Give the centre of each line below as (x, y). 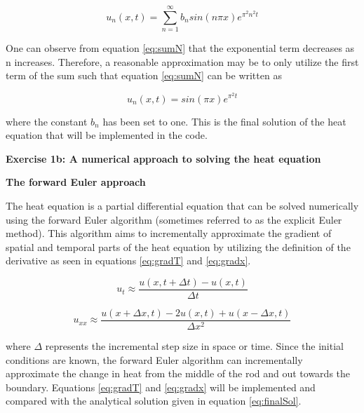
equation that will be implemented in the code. (107, 135)
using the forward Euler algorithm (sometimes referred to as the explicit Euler (174, 219)
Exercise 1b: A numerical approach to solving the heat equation (163, 158)
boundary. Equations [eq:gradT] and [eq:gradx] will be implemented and (161, 387)
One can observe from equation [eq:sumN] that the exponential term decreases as (180, 48)
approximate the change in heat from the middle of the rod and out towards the (178, 373)
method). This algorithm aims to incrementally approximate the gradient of (169, 233)
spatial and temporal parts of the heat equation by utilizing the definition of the (178, 246)
